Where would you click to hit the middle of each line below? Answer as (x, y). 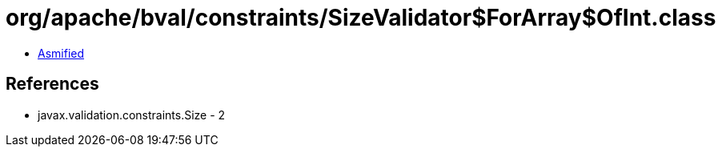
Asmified (61, 53)
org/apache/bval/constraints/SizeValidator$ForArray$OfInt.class (361, 18)
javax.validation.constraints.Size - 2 (132, 115)
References (52, 84)
